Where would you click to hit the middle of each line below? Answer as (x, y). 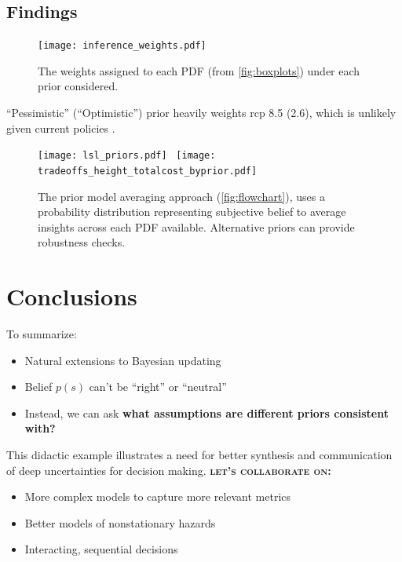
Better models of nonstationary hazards (120, 522)
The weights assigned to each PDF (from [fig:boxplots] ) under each (199, 70)
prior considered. (78, 86)
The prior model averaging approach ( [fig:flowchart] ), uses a (181, 196)
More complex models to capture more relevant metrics (158, 496)
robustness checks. (82, 242)
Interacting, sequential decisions (101, 549)
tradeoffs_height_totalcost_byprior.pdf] (148, 171)
